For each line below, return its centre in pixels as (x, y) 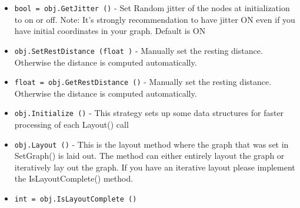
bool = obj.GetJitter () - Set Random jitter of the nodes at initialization (152, 8)
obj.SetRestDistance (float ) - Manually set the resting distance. (139, 50)
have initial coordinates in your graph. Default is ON (110, 31)
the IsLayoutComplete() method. (74, 178)
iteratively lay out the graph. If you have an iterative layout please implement (155, 167)
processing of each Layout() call (71, 124)
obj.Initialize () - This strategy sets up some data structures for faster (149, 113)
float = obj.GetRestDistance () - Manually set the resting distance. (143, 82)
